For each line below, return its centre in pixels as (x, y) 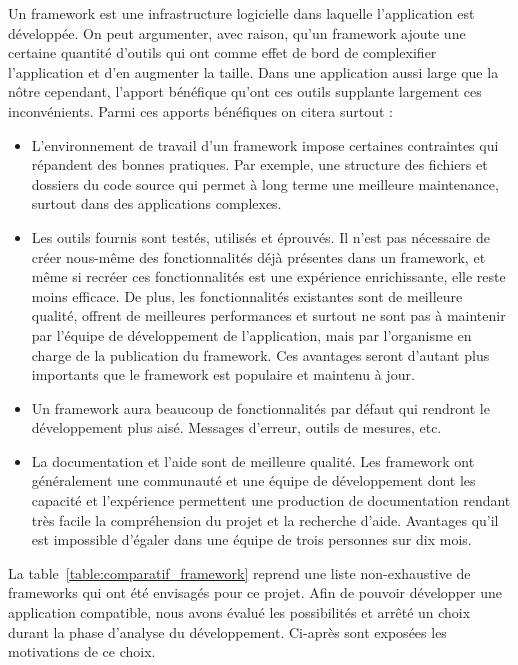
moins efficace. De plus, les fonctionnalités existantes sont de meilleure (247, 295)
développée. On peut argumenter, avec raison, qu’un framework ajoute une (237, 32)
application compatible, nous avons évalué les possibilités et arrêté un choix (239, 612)
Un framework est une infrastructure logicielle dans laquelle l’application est (241, 13)
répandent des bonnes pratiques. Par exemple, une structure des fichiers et (259, 164)
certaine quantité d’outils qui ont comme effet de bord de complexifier (222, 52)
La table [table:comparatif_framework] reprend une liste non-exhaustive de (239, 572)
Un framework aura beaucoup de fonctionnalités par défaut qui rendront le (260, 407)
